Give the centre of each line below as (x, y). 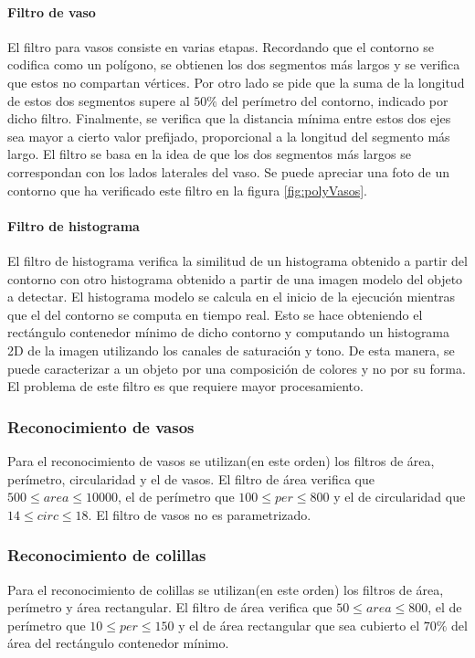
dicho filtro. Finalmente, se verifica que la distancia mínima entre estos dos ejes (229, 118)
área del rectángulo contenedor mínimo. (118, 643)
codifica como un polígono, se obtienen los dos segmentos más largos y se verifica (234, 64)
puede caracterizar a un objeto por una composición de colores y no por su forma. (237, 368)
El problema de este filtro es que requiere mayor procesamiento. (185, 386)
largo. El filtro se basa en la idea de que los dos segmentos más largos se (209, 154)
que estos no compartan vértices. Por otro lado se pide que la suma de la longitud (236, 82)
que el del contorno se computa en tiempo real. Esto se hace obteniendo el (215, 314)
